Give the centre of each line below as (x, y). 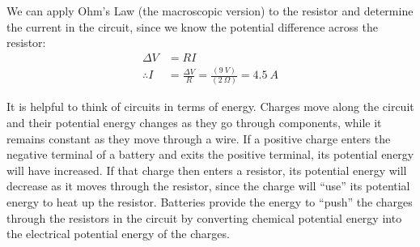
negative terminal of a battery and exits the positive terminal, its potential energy (210, 154)
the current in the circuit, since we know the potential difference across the (192, 26)
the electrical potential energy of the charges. (118, 234)
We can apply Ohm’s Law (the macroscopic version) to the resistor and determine (210, 11)
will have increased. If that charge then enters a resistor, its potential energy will (207, 170)
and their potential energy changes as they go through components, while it (194, 123)
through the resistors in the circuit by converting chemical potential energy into (204, 217)
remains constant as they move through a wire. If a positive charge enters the (199, 138)
